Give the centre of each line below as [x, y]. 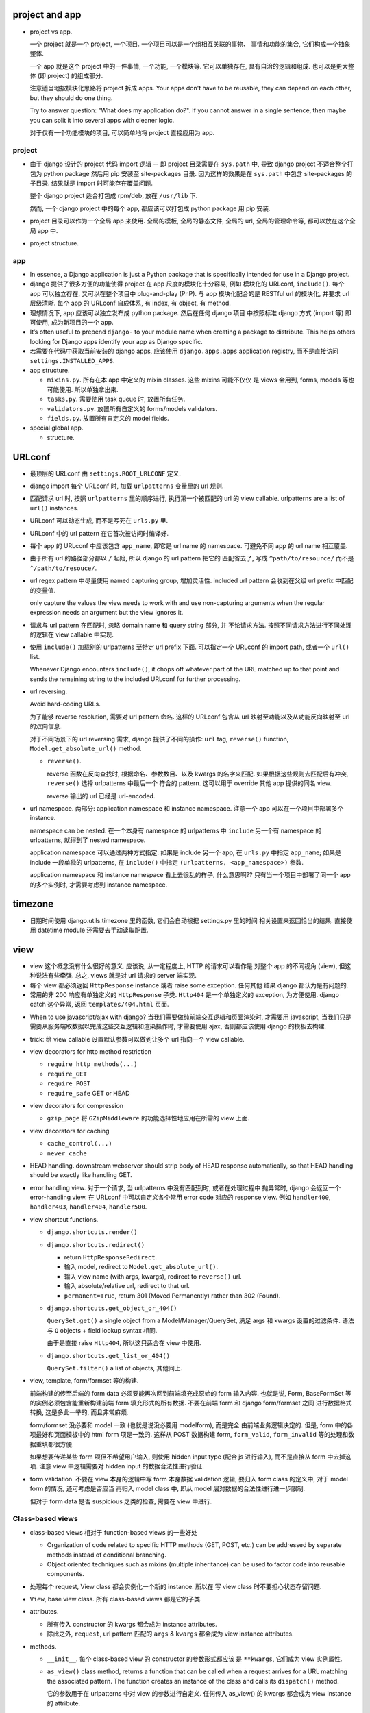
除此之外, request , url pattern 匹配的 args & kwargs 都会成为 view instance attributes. [170, 1634]
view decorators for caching [70, 1131]
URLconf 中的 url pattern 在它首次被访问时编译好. [99, 533]
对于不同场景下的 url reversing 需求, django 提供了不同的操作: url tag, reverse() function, [159, 739]
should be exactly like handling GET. [81, 1175]
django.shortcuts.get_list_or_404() [109, 1356]
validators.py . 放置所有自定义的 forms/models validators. [132, 408]
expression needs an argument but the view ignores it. [107, 613]
